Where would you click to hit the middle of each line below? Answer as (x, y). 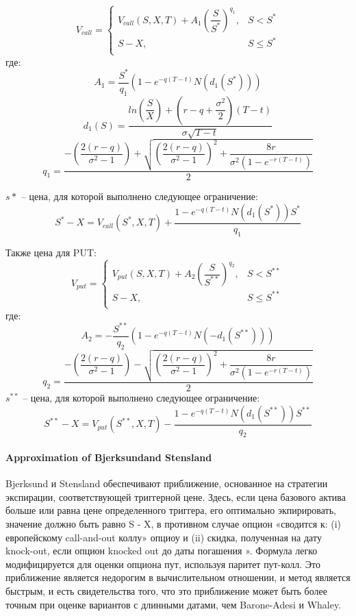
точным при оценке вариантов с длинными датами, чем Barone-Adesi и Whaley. (174, 604)
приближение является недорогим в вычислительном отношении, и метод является (178, 577)
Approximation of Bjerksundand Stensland (109, 457)
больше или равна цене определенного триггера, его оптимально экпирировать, (171, 510)
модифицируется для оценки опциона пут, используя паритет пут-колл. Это (163, 564)
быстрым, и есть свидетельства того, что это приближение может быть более (166, 591)
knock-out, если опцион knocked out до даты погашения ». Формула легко (162, 551)
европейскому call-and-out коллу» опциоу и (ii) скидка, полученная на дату (164, 537)
